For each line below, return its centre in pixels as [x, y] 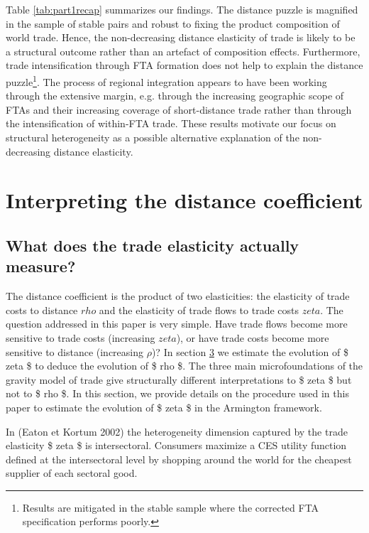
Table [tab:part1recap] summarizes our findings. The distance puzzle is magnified [182, 9]
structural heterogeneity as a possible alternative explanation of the [153, 137]
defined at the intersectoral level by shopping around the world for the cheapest [179, 459]
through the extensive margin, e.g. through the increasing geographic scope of [175, 96]
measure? [41, 266]
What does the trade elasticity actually [153, 245]
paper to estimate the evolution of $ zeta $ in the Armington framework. [164, 407]
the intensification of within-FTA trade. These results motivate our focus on [171, 123]
